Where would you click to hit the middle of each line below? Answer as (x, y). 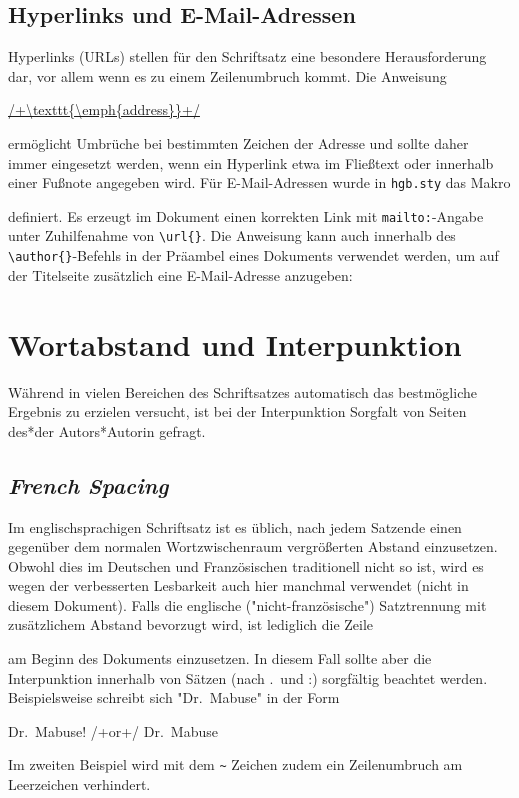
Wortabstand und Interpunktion (235, 343)
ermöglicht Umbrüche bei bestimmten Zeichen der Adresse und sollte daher (238, 142)
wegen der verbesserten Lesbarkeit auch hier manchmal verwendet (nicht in (238, 585)
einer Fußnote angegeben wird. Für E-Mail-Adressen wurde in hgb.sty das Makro (259, 182)
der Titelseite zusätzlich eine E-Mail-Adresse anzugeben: (180, 274)
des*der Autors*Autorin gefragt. (107, 430)
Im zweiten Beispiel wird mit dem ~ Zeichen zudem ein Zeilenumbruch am (235, 764)
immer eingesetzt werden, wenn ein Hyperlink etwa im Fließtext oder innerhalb (251, 162)
